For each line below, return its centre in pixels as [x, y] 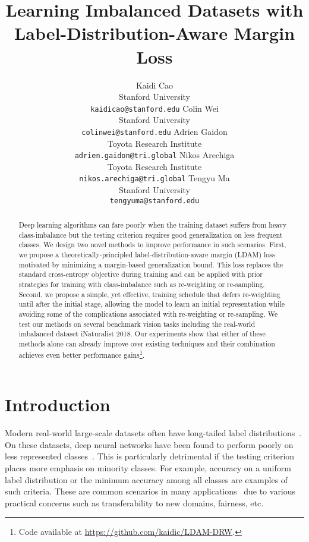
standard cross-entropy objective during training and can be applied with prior [141, 274]
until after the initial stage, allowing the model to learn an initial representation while [152, 304]
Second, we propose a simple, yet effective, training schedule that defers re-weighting [149, 294]
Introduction [58, 404]
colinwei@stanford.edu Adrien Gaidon [154, 131]
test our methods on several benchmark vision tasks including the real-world [137, 324]
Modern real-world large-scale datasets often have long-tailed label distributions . [153, 433]
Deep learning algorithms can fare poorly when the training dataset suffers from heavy [153, 225]
